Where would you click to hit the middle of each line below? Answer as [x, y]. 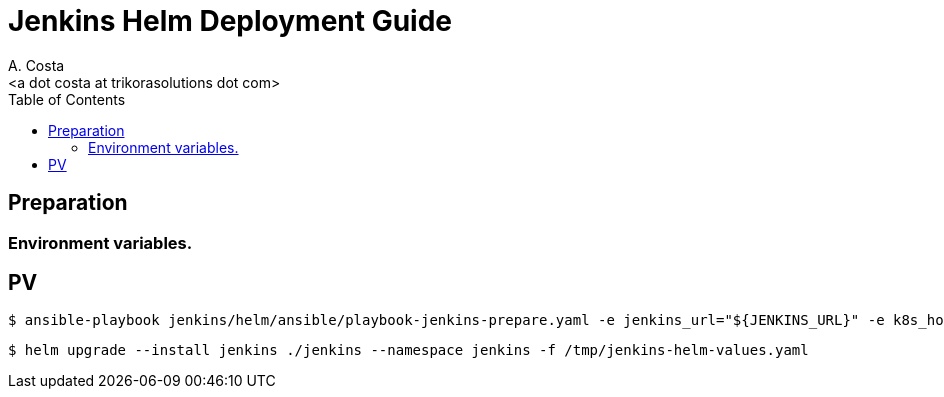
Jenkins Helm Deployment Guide [230, 21]
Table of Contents [67, 99]
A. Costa [36, 65]
